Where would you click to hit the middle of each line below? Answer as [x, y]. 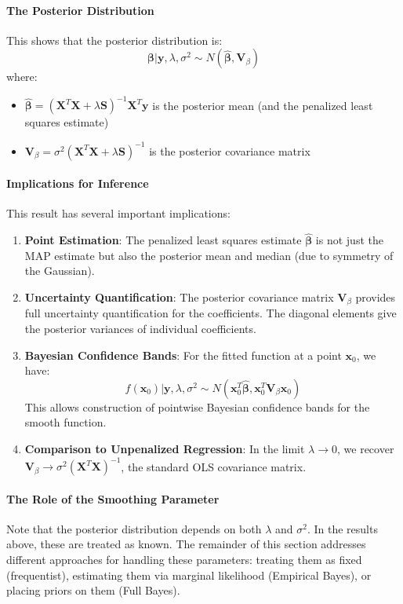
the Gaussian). [60, 271]
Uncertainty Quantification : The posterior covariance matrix [179, 297]
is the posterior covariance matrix [230, 150]
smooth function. [65, 422]
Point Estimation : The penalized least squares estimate [163, 240]
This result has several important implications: [118, 213]
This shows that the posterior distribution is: [114, 40]
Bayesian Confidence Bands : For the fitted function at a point [183, 355]
